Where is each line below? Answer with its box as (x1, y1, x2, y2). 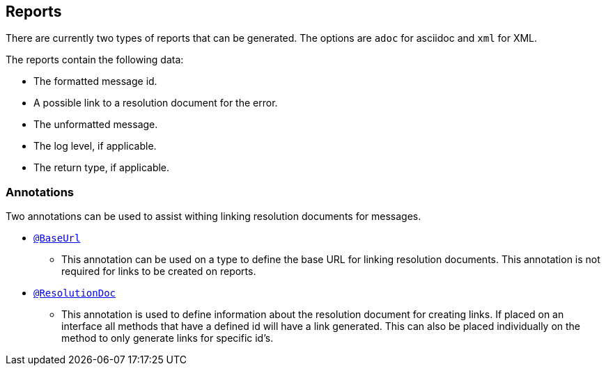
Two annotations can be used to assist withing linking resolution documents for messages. (6, 210, 421, 223)
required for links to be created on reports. (61, 265, 256, 278)
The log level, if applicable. (33, 140, 157, 152)
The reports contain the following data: (6, 54, 184, 66)
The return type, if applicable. (33, 161, 170, 174)
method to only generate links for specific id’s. (61, 332, 274, 345)
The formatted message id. (33, 75, 157, 88)
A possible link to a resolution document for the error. (33, 97, 278, 109)
